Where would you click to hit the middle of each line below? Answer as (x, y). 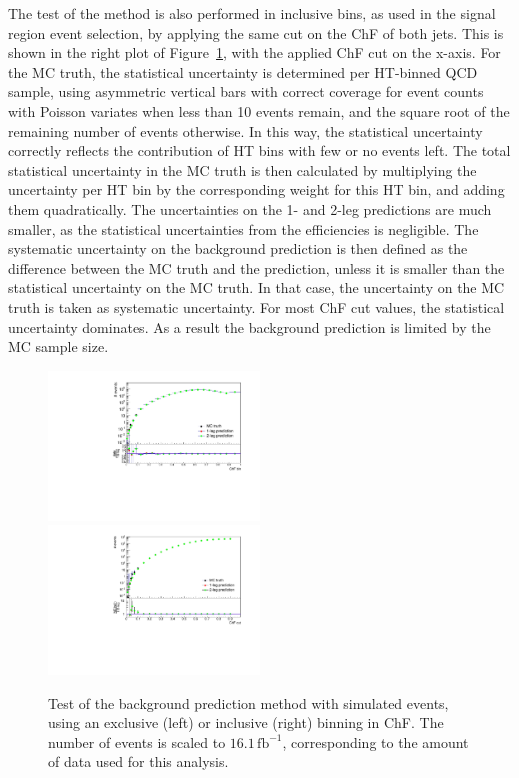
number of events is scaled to (137, 741)
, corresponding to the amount (375, 741)
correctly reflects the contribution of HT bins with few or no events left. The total (259, 150)
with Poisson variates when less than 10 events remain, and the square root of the (259, 110)
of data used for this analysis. (138, 761)
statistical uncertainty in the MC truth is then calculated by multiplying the (242, 169)
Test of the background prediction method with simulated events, (248, 702)
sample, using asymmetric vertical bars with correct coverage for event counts (246, 91)
